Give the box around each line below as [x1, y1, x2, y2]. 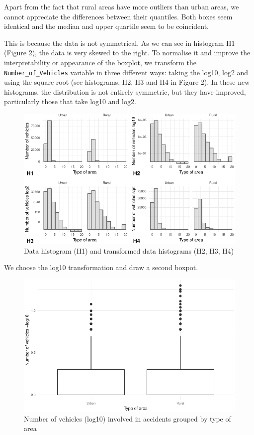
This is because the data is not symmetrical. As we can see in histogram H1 [4, 37, 235, 48]
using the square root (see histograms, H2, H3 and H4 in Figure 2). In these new [4, 77, 250, 87]
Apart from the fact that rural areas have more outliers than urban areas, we [4, 1, 239, 11]
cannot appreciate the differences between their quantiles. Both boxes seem [4, 11, 233, 21]
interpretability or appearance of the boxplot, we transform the [4, 57, 196, 67]
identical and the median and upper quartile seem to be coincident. [4, 21, 209, 31]
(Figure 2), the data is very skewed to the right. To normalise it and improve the [4, 47, 251, 58]
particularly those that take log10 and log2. [4, 96, 136, 107]
